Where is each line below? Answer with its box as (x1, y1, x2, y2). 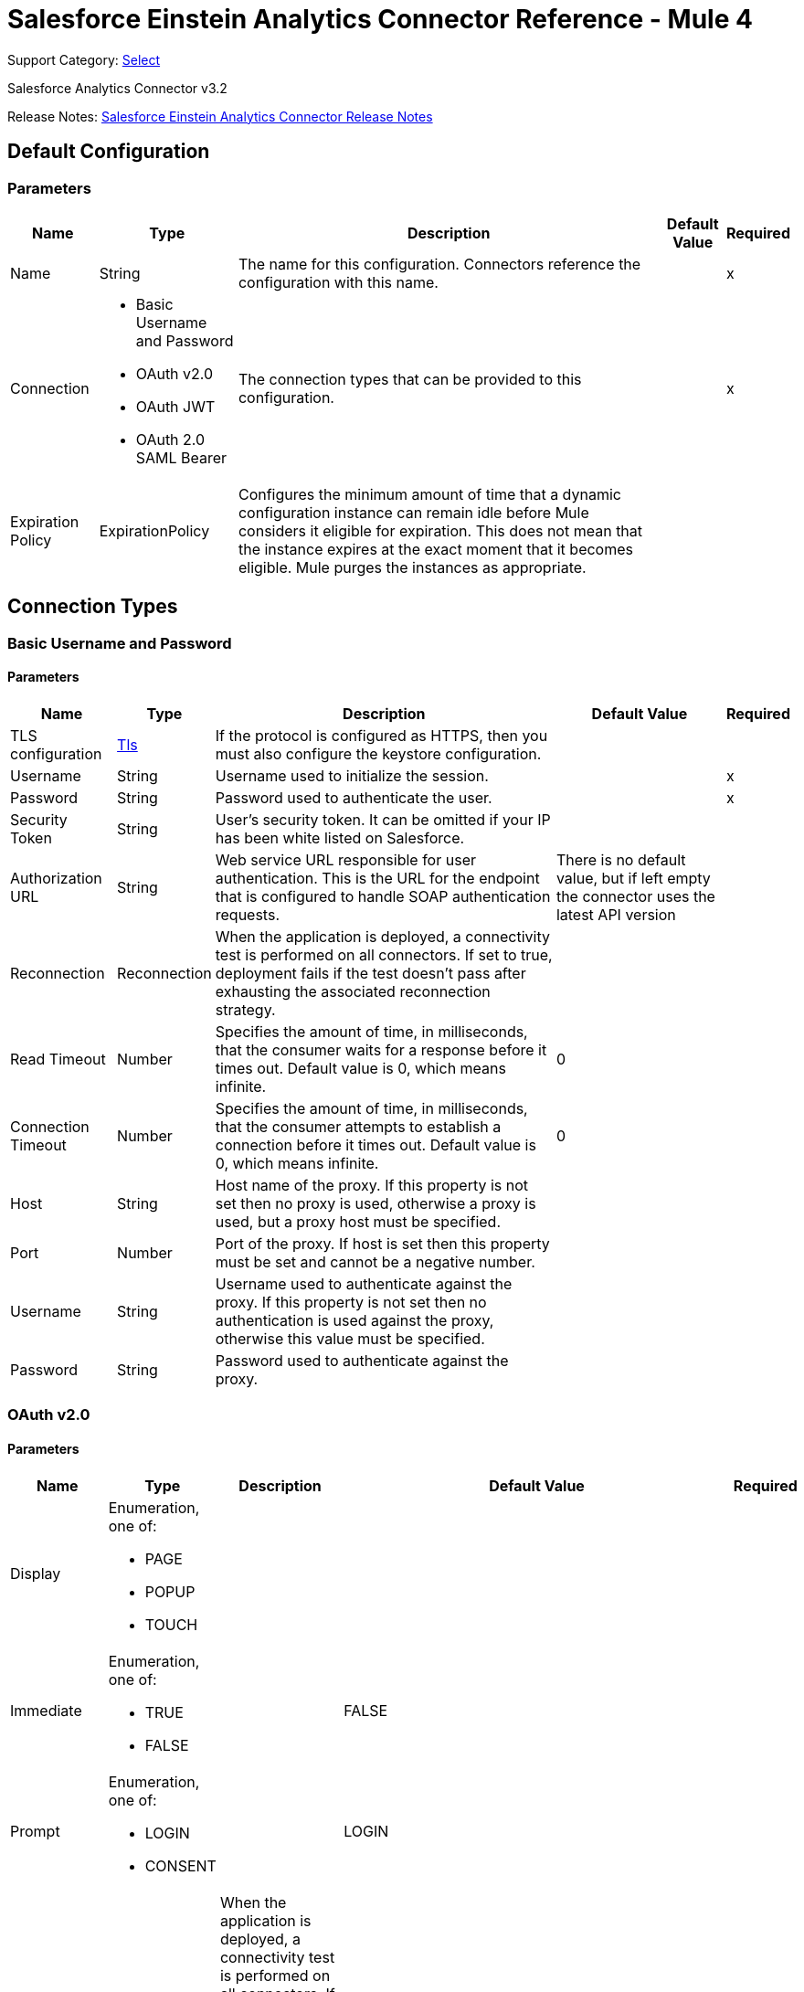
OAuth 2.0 (135, 429, 206, 449)
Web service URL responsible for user (215, 851, 476, 870)
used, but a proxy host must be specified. (215, 1213, 502, 1232)
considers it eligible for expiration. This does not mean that (238, 521, 643, 540)
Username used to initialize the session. (215, 767, 489, 786)
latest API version (555, 906, 676, 925)
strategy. (215, 1001, 276, 1020)
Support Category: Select (7, 51, 161, 68)
